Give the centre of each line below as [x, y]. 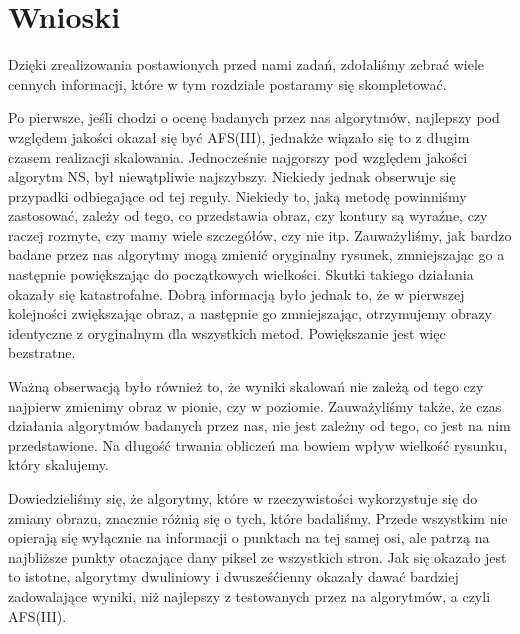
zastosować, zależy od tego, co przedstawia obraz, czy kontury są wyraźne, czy [248, 215]
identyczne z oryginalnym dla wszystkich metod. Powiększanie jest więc [227, 332]
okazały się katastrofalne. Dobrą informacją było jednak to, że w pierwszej [236, 293]
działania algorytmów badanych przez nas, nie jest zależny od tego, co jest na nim [259, 425]
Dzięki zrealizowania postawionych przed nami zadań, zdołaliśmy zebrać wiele [246, 64]
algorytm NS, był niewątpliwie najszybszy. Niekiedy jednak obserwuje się [232, 176]
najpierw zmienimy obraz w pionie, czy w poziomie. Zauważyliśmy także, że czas [255, 405]
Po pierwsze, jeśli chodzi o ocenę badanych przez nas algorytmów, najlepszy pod [254, 117]
